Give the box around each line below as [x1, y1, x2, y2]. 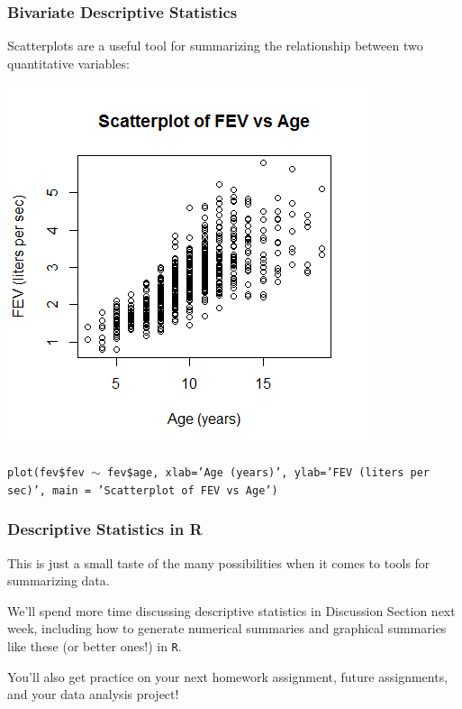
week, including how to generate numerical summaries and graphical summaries [7, 619, 447, 638]
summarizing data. [7, 571, 110, 590]
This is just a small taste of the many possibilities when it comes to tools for [7, 553, 430, 572]
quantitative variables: [7, 53, 130, 72]
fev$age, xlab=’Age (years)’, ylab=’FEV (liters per [107, 466, 430, 479]
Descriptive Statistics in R [7, 518, 203, 540]
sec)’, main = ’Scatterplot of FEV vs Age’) [7, 483, 278, 497]
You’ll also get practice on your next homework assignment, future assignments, [7, 667, 448, 686]
